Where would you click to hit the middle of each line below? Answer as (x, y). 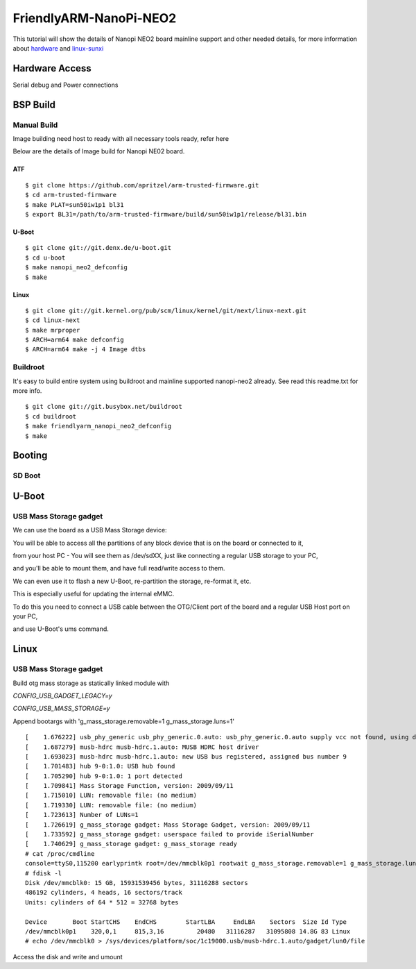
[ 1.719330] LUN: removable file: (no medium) (111, 805)
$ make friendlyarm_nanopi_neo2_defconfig (98, 426)
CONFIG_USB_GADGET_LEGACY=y (62, 696)
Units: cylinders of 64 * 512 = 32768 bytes (102, 902)
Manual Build (35, 125)
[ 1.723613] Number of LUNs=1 (82, 815)
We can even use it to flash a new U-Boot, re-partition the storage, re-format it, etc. (132, 581)
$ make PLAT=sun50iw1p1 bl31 (75, 204)
